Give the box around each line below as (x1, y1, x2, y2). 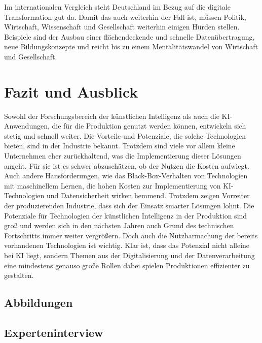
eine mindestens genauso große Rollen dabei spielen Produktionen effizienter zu (4, 260, 250, 270)
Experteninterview (4, 324, 103, 340)
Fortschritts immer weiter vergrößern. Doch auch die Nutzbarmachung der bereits (4, 230, 258, 240)
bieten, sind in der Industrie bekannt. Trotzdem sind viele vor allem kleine (4, 140, 235, 151)
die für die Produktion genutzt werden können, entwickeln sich (52, 120, 246, 131)
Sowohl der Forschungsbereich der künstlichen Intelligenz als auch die (4, 110, 219, 121)
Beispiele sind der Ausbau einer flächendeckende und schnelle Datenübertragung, (4, 31, 255, 42)
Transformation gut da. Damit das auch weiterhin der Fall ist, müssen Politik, (4, 11, 246, 22)
